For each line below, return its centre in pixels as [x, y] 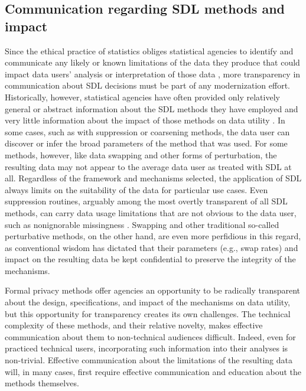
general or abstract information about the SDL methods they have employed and [152, 108]
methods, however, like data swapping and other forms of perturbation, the [141, 154]
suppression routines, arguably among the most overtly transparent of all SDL [146, 201]
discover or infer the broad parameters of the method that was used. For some [146, 143]
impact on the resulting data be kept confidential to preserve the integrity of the [150, 259]
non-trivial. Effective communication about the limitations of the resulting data [149, 360]
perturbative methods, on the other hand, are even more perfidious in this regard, [153, 236]
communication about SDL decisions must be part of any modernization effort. [147, 85]
